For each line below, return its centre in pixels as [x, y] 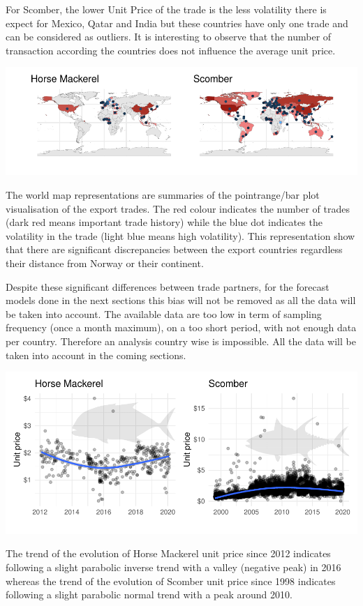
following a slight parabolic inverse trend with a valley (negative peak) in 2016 [173, 567]
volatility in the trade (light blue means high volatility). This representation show [180, 235]
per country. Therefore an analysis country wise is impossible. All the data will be [181, 341]
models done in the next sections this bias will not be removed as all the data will [181, 300]
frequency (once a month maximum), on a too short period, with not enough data [181, 327]
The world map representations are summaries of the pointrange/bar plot [163, 195]
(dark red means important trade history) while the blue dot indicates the [164, 222]
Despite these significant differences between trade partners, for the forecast [168, 286]
